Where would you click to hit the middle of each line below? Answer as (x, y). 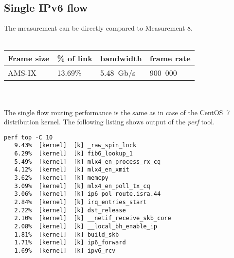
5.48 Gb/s (118, 73)
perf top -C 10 (28, 137)
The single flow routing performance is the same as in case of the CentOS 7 (117, 112)
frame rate (170, 58)
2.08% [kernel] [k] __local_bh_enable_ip (86, 226)
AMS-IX (22, 73)
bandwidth (121, 58)
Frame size (29, 58)
